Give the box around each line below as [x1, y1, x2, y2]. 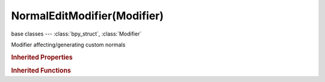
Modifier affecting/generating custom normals [11, 41, 126, 48]
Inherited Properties [11, 53, 73, 61]
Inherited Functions [11, 66, 72, 75]
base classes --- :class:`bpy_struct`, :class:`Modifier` [11, 30, 142, 37]
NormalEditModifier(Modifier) [11, 9, 164, 22]
